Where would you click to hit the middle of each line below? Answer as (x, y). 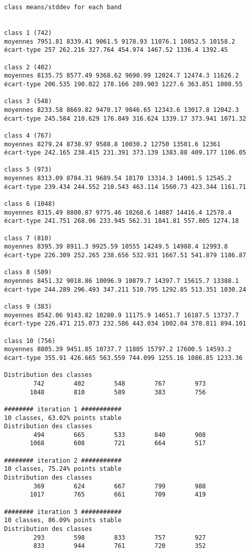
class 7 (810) (28, 238)
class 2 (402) (28, 67)
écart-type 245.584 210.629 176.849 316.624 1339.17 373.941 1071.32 (125, 118)
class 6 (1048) (30, 204)
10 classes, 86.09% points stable (63, 520)
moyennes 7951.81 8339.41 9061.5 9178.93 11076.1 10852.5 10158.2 (120, 41)
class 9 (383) (28, 306)
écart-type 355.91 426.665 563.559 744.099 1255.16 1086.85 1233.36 (123, 358)
